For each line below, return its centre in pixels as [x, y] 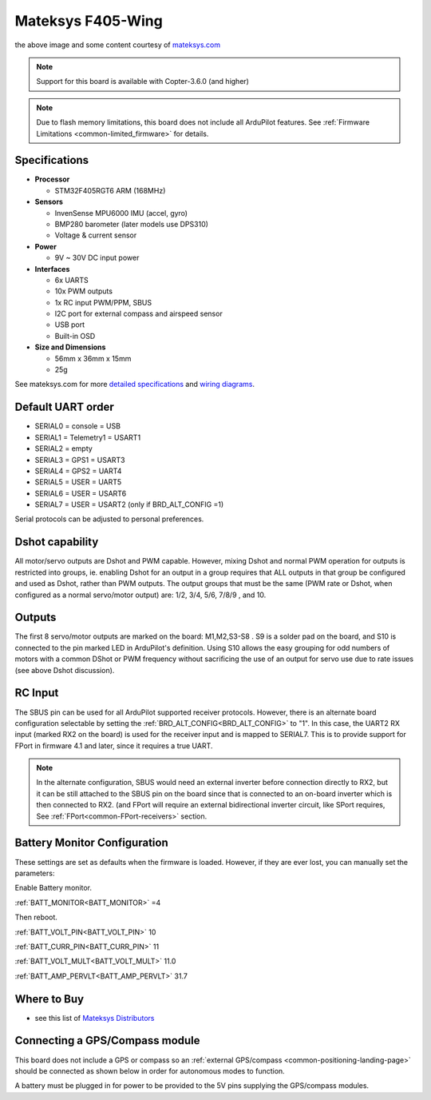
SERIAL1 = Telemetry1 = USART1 [88, 437]
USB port [70, 325]
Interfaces [52, 269]
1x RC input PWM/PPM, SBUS [103, 302]
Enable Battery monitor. [53, 888]
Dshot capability [57, 542]
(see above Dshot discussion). [65, 670]
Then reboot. [36, 917]
